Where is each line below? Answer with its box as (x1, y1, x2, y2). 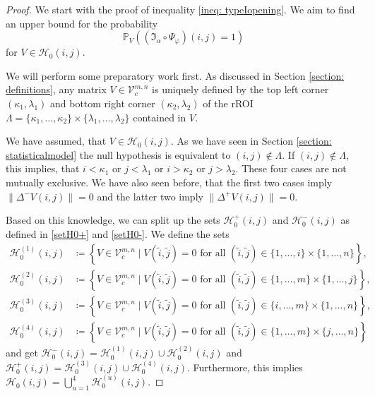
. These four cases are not (235, 161, 347, 176)
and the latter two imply (97, 188, 203, 203)
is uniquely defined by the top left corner (152, 82, 329, 97)
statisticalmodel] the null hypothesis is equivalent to (6, 147, 231, 162)
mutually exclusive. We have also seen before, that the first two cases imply (6, 174, 333, 189)
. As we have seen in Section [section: (170, 133, 332, 148)
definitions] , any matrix (6, 82, 107, 97)
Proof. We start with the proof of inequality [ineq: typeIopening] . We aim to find (6, 2, 355, 16)
